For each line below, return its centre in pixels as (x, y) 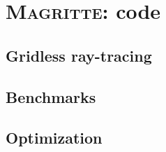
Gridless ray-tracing (79, 55)
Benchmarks (51, 96)
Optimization (54, 138)
